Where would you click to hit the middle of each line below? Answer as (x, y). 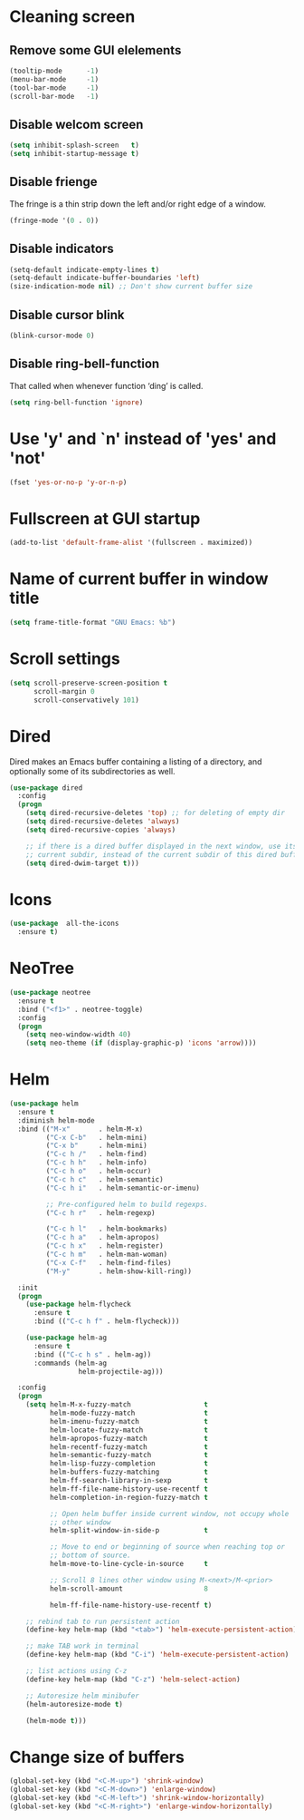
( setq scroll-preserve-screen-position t (89, 683)
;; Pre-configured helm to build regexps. (127, 1204)
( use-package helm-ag (66, 1338)
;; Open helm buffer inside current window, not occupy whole (169, 1513)
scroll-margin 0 (64, 691)
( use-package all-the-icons (64, 924)
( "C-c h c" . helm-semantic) (105, 1179)
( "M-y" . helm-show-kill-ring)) (119, 1271)
